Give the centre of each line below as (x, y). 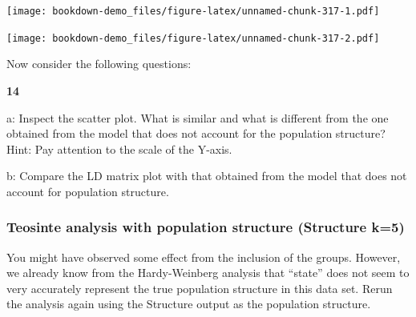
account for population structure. (88, 191)
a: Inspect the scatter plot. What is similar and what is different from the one (198, 117)
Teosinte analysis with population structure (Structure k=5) (206, 227)
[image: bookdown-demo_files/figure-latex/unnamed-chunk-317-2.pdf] (193, 38)
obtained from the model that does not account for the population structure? (196, 133)
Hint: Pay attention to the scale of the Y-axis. (119, 148)
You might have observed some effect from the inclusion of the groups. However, (204, 257)
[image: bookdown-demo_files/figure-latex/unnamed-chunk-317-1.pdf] (193, 11)
